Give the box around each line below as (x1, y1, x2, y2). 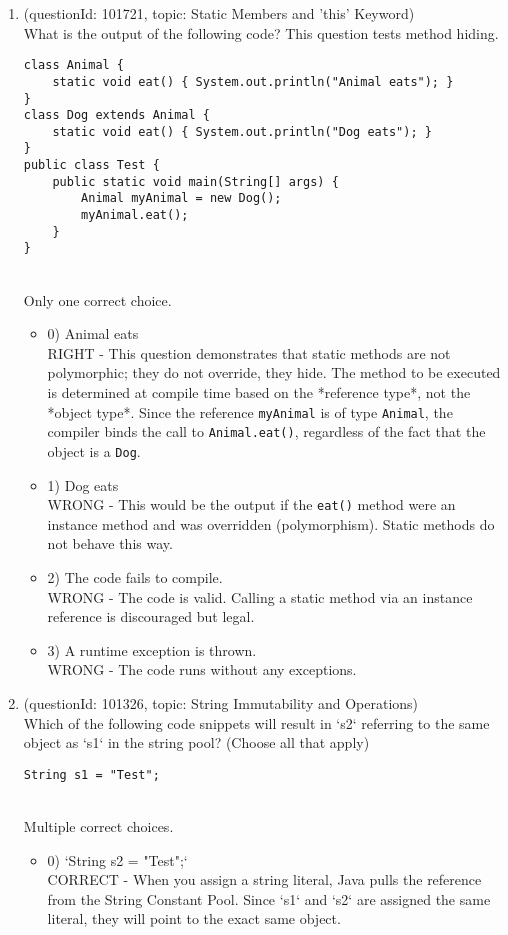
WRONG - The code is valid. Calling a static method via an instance (47, 586, 473, 607)
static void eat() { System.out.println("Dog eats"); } (52, 124, 432, 139)
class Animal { (23, 58, 125, 73)
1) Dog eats (47, 474, 119, 495)
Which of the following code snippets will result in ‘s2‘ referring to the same (23, 712, 490, 733)
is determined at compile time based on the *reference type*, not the (47, 382, 471, 403)
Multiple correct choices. (23, 816, 174, 837)
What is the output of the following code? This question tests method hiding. (23, 22, 499, 43)
